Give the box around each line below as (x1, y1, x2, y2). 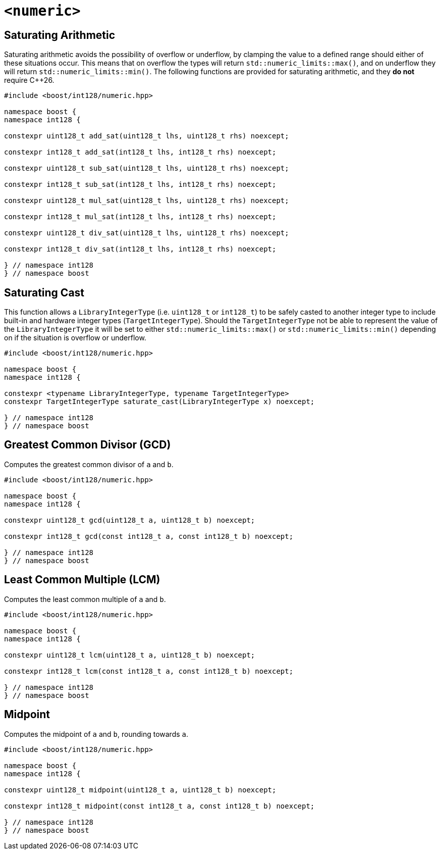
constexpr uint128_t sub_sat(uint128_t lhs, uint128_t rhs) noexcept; (4, 164, 289, 173)
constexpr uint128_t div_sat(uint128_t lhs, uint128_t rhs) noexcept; (4, 229, 289, 237)
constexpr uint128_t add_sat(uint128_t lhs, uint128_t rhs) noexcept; (4, 132, 289, 140)
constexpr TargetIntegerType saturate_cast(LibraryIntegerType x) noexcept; (4, 397, 315, 406)
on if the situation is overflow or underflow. (4, 333, 146, 342)
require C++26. (4, 76, 54, 85)
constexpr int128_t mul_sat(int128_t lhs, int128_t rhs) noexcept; (4, 213, 277, 221)
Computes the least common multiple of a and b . (4, 594, 166, 604)
